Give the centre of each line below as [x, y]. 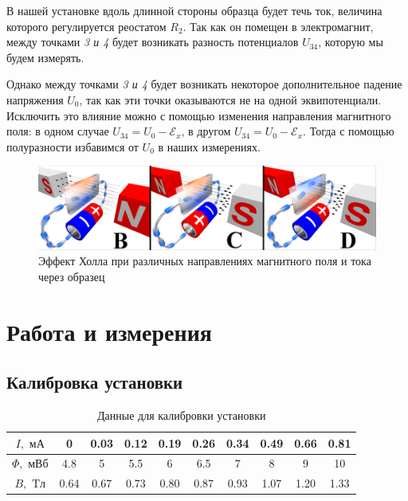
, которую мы [351, 42]
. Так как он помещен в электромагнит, [278, 26]
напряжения [35, 99]
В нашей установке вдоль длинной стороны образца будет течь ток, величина [194, 10]
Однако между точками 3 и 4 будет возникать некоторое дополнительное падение [204, 84]
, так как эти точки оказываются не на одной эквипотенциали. [230, 99]
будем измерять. [45, 57]
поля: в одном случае [58, 131]
